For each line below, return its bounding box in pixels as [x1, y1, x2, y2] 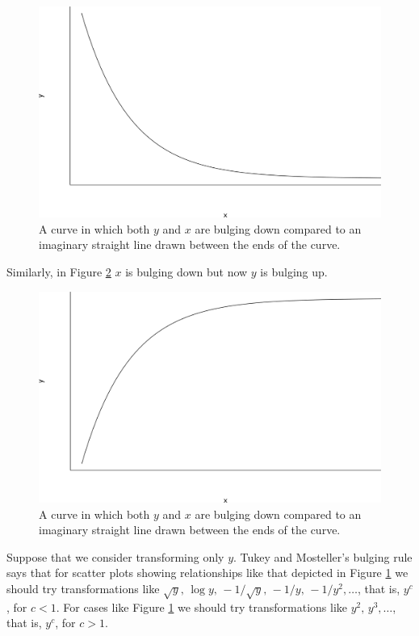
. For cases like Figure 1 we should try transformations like [56, 598, 348, 615]
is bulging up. [260, 263, 328, 280]
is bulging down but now [125, 263, 248, 280]
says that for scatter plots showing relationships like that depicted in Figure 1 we [6, 564, 409, 581]
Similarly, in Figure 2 [6, 263, 111, 280]
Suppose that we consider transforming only [6, 548, 224, 565]
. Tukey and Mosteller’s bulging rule [233, 548, 413, 565]
